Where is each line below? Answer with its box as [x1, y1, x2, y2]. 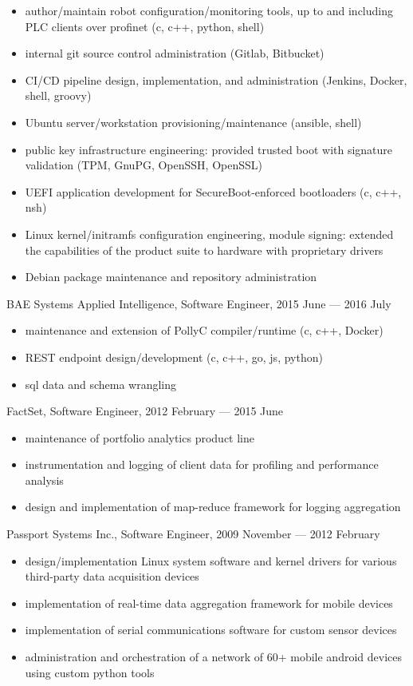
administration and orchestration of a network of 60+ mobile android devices [25, 648, 402, 665]
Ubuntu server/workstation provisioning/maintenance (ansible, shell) [25, 113, 362, 130]
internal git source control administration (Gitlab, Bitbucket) [25, 45, 324, 61]
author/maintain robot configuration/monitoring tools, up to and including [25, 2, 393, 18]
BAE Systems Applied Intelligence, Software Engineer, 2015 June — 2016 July [6, 295, 391, 311]
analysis [25, 471, 64, 488]
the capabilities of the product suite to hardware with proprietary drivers [25, 241, 383, 258]
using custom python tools [25, 664, 155, 680]
